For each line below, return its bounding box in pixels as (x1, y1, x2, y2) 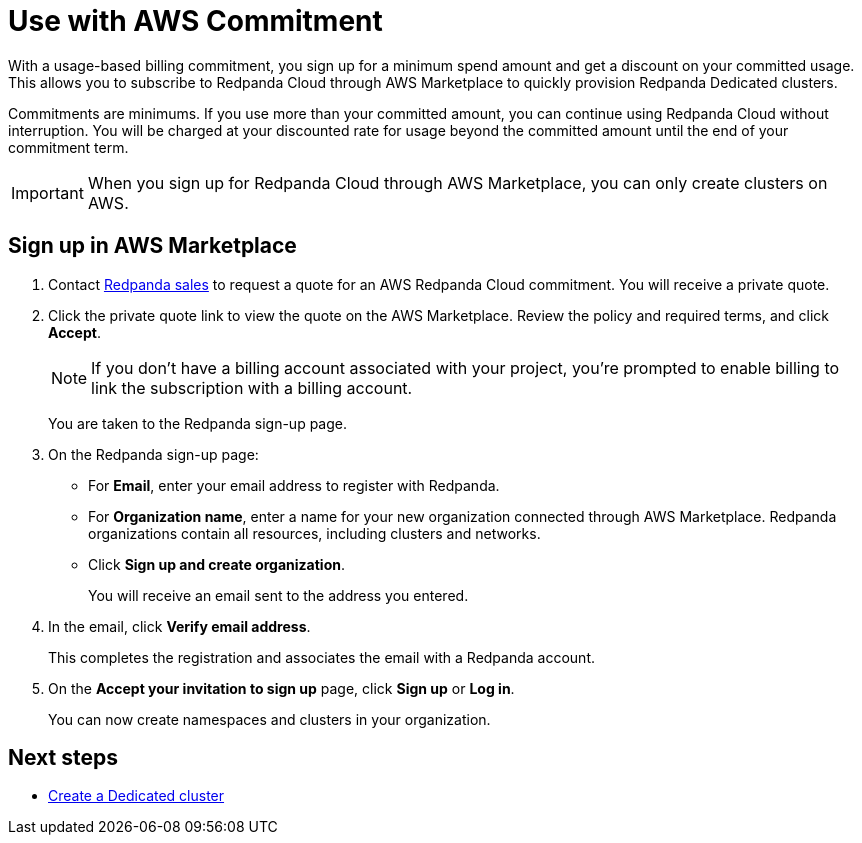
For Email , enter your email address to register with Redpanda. (88, 476, 500, 494)
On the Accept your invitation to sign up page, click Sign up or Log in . (48, 679, 515, 697)
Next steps (8, 745, 118, 771)
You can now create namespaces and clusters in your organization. (48, 710, 491, 728)
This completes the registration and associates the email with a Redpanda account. (48, 648, 595, 666)
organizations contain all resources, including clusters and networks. (88, 524, 541, 542)
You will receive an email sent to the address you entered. (88, 586, 469, 604)
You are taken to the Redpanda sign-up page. (48, 414, 347, 432)
